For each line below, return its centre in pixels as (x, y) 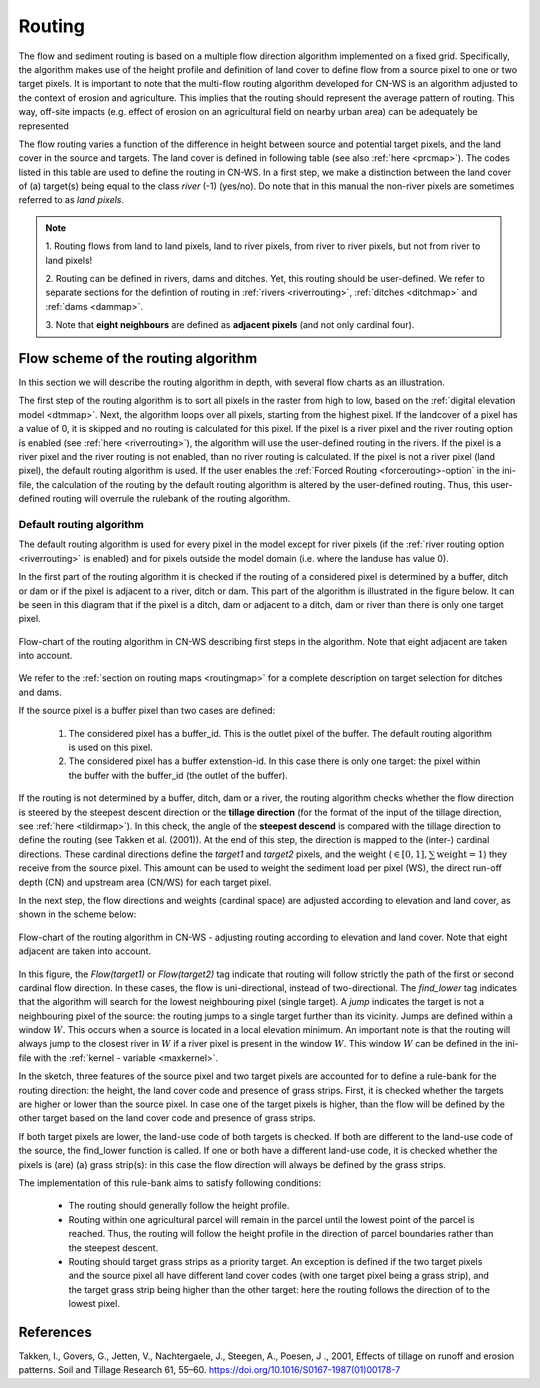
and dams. (40, 692)
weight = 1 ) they (472, 854)
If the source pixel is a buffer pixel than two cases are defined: (147, 711)
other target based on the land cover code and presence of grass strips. (167, 1118)
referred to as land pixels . (71, 200)
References (55, 1331)
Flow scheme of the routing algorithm (138, 358)
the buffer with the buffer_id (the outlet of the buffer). (178, 775)
